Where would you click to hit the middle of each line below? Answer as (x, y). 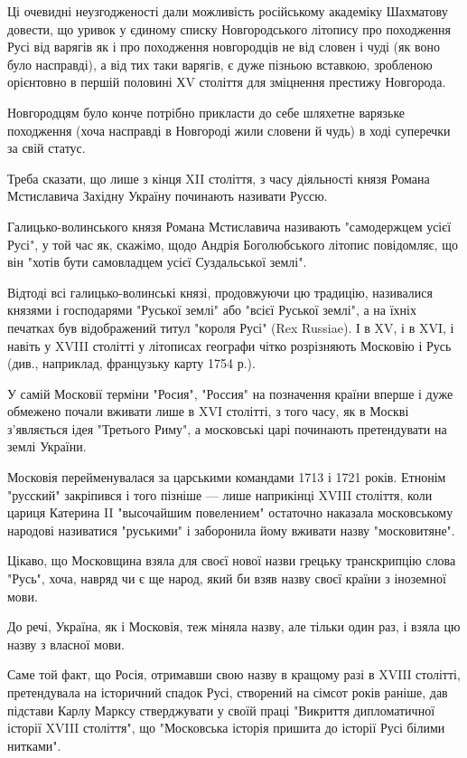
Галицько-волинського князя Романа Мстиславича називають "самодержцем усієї (229, 226)
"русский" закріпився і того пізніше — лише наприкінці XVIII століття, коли (220, 494)
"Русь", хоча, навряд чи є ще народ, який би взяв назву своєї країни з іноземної (227, 578)
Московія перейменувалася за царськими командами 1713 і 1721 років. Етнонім (227, 477)
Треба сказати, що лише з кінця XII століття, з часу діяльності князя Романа (219, 178)
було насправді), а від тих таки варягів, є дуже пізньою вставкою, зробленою (220, 64)
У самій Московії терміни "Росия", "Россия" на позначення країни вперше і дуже (230, 393)
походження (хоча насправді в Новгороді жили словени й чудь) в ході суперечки (229, 130)
